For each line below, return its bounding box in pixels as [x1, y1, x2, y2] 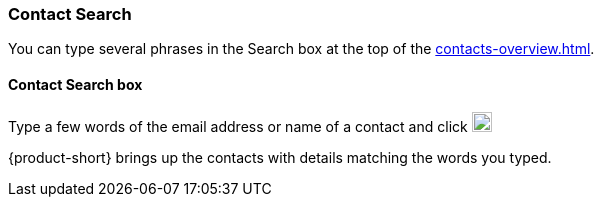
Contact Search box [8, 75, 143, 93]
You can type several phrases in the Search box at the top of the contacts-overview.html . [8, 40, 595, 58]
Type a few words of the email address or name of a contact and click [8, 117, 468, 135]
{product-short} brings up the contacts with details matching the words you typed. [8, 148, 552, 166]
